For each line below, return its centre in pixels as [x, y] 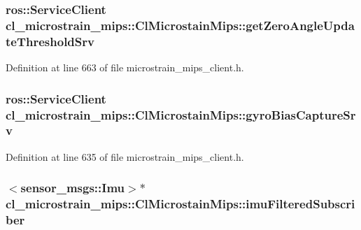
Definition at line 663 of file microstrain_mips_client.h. [125, 67]
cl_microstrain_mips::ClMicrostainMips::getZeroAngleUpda [180, 25]
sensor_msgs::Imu [73, 188]
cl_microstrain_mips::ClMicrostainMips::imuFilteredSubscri [180, 204]
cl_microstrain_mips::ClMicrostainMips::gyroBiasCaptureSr [181, 114]
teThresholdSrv [50, 41]
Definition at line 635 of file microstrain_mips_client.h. [125, 156]
